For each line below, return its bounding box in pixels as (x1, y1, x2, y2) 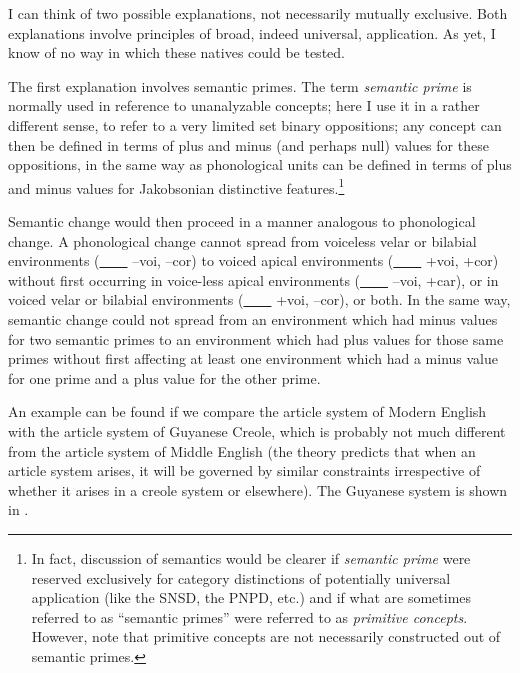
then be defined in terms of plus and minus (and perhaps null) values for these (8, 134, 489, 155)
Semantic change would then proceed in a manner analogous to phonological (8, 211, 476, 231)
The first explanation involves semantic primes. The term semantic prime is (8, 75, 472, 96)
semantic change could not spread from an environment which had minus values (8, 308, 498, 329)
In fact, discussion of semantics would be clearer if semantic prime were (31, 547, 471, 568)
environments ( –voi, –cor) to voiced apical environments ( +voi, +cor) (8, 250, 499, 271)
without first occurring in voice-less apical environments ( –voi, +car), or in (8, 269, 499, 290)
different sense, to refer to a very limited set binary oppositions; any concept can (8, 114, 502, 135)
